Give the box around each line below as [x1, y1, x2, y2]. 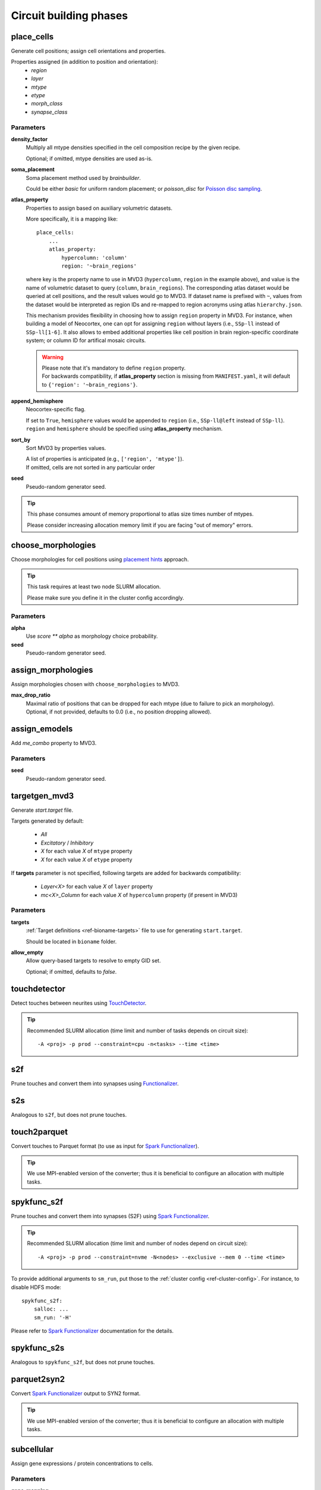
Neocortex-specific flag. [26, 406, 86, 413]
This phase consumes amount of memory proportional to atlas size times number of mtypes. [27, 510, 254, 518]
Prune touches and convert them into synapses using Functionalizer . [11, 1079, 179, 1087]
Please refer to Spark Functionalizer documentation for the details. [11, 1327, 174, 1334]
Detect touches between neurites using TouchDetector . [11, 999, 147, 1007]
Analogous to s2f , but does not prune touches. [11, 1111, 127, 1118]
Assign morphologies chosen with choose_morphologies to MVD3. [11, 681, 180, 688]
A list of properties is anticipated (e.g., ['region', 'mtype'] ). [26, 455, 184, 462]
